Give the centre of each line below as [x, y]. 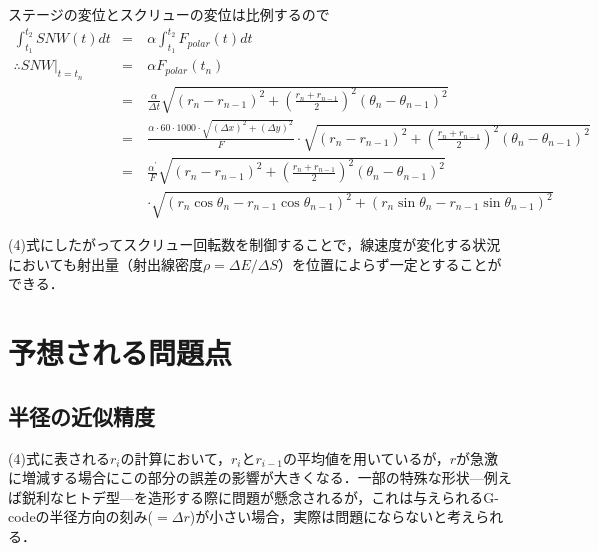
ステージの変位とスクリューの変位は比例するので [169, 14]
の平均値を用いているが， [366, 457]
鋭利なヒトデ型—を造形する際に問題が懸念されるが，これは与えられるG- [260, 496]
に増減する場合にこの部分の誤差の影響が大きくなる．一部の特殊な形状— [246, 477]
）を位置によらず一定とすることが [390, 263]
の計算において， [176, 457]
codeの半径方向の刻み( [81, 516]
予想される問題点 [120, 352]
